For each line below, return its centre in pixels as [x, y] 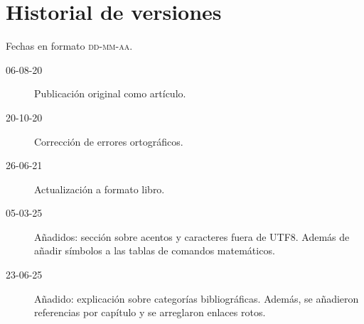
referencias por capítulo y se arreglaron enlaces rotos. [150, 312]
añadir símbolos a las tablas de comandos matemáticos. [155, 250]
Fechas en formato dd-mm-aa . [69, 46]
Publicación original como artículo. [110, 93]
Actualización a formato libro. [100, 189]
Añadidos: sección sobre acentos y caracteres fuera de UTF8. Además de [192, 236]
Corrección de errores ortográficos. [109, 141]
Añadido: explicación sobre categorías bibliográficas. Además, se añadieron [197, 298]
